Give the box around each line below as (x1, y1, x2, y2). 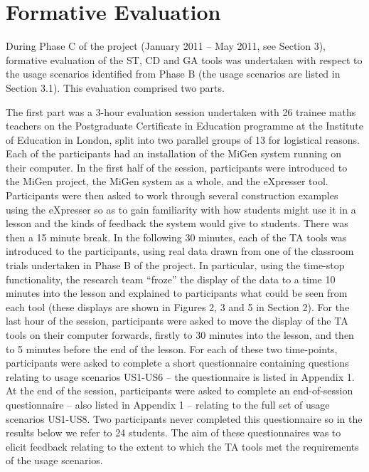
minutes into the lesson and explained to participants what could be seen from (6, 285, 348, 300)
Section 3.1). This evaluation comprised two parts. (6, 80, 225, 95)
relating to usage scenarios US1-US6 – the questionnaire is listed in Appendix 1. (6, 369, 355, 384)
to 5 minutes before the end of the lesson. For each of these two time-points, (6, 341, 338, 356)
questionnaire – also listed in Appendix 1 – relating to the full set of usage (6, 397, 330, 411)
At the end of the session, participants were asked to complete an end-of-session (6, 383, 353, 398)
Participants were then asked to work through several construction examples (6, 188, 338, 203)
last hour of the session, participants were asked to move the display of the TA (6, 313, 348, 328)
